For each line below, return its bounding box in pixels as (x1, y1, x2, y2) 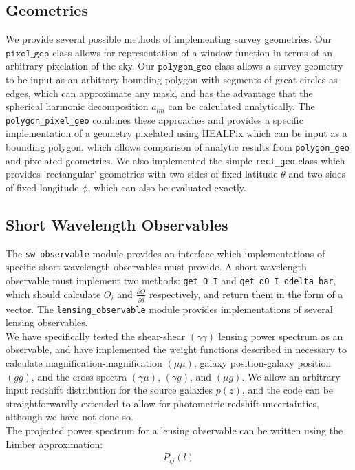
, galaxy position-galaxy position (193, 355, 332, 370)
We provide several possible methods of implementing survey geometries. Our (6, 32, 332, 46)
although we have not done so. (6, 409, 133, 424)
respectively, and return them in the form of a (149, 286, 343, 301)
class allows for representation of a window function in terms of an (52, 45, 333, 59)
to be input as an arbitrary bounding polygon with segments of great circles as (6, 72, 338, 86)
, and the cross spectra (31, 369, 127, 383)
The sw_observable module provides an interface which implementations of (6, 246, 325, 260)
